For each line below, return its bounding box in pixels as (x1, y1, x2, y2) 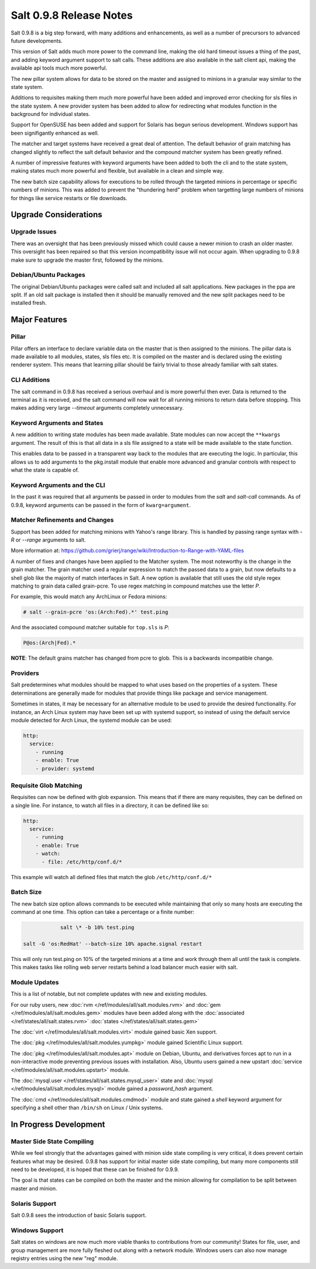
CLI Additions (11, 376, 50, 384)
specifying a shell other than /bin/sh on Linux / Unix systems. (11, 1104, 163, 1112)
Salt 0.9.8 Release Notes (11, 9, 133, 22)
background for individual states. (11, 111, 91, 118)
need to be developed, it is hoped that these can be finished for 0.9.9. (11, 1166, 179, 1173)
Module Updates (11, 978, 59, 986)
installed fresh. (11, 299, 47, 307)
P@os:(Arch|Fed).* (23, 640, 76, 646)
